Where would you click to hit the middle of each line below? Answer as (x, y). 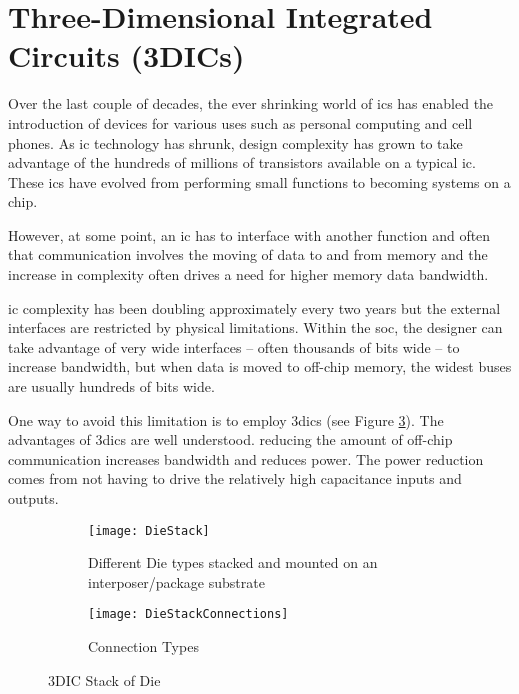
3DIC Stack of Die (104, 679)
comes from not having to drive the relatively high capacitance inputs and (235, 478)
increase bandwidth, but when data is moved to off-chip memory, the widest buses (260, 366)
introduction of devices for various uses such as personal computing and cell (240, 122)
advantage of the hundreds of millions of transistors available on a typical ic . (242, 162)
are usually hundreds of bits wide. (111, 386)
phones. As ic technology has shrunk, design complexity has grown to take (235, 142)
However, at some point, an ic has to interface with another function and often (249, 234)
